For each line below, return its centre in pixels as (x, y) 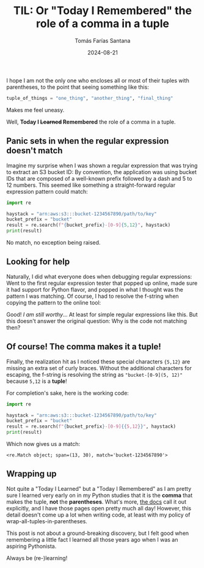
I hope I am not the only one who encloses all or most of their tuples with (98, 80)
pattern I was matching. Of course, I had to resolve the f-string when (93, 296)
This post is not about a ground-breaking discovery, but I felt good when (98, 533)
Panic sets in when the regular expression (88, 141)
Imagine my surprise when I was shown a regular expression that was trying (102, 165)
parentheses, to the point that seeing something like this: (78, 87)
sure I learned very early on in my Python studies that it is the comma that (100, 495)
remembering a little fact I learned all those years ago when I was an (92, 539)
